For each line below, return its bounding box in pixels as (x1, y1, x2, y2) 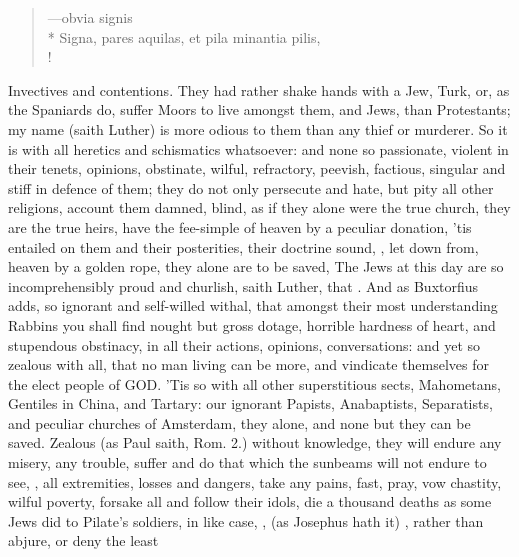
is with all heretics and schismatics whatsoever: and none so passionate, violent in (8, 138, 509, 159)
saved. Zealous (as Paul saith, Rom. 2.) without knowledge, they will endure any (8, 432, 502, 453)
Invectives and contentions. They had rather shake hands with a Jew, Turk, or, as (8, 79, 510, 100)
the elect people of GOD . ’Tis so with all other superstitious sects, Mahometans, (8, 373, 501, 394)
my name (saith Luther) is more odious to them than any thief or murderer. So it (8, 118, 508, 139)
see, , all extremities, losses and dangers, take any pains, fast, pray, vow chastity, (8, 471, 502, 492)
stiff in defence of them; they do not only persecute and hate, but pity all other (8, 177, 494, 198)
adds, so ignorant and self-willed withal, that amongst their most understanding (8, 295, 498, 316)
